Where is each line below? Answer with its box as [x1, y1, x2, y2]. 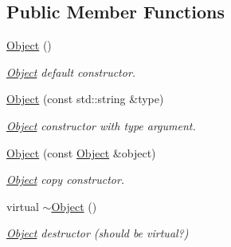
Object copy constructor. [6, 171, 125, 188]
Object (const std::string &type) [6, 90, 164, 107]
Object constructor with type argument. [6, 117, 196, 133]
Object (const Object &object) [6, 144, 156, 161]
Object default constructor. [6, 63, 136, 80]
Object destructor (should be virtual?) [6, 225, 189, 241]
